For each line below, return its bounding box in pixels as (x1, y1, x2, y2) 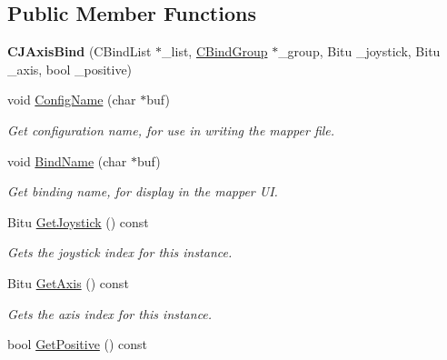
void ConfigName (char (7, 90, 136, 109)
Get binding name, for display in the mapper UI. (7, 182, 278, 201)
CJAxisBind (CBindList (7, 42, 152, 61)
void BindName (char (7, 151, 127, 170)
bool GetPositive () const (7, 335, 148, 354)
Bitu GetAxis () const (7, 273, 129, 292)
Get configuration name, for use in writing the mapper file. (7, 120, 335, 139)
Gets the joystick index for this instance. (7, 243, 233, 262)
